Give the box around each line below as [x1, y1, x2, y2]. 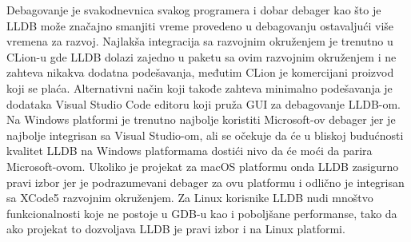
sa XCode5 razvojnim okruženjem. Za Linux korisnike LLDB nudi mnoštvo [6, 189, 373, 206]
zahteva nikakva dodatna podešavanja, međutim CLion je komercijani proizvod [6, 64, 394, 81]
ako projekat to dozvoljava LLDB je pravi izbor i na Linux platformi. [6, 220, 345, 237]
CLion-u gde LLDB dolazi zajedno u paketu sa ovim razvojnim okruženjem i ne [6, 48, 397, 65]
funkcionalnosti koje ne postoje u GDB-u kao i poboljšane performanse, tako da [6, 204, 397, 221]
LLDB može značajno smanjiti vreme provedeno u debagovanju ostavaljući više [6, 17, 394, 34]
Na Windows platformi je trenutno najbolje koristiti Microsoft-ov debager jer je [6, 111, 396, 128]
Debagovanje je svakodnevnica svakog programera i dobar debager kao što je [6, 2, 381, 18]
